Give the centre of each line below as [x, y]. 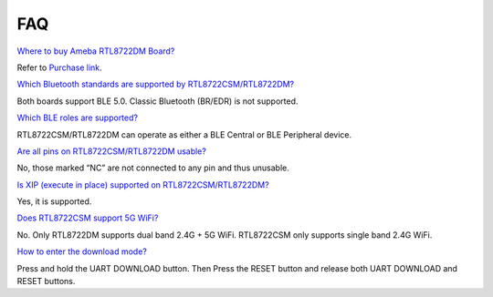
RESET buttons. [46, 282]
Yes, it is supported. [54, 201]
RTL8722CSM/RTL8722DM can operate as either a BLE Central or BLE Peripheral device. [184, 134]
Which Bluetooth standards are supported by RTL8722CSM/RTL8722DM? [156, 84]
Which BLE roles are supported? [78, 118]
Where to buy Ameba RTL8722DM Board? [96, 51]
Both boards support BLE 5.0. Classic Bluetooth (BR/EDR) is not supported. [157, 101]
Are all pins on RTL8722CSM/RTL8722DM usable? [112, 151]
